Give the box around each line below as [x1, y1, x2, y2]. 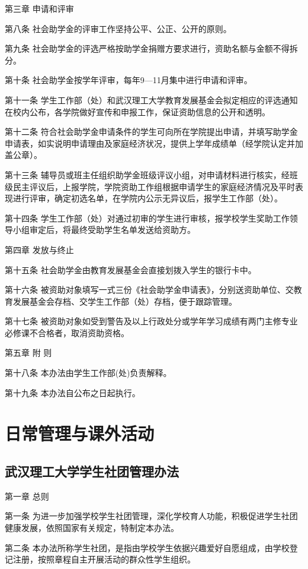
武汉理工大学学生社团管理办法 [5, 462, 179, 481]
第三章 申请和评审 [5, 2, 74, 14]
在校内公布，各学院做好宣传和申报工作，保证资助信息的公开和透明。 [5, 105, 270, 118]
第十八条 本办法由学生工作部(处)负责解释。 [5, 366, 172, 379]
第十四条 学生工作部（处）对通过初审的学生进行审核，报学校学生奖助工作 [5, 211, 290, 224]
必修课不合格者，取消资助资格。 [5, 326, 129, 339]
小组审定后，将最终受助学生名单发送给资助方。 [12, 223, 195, 236]
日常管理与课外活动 [5, 421, 155, 445]
